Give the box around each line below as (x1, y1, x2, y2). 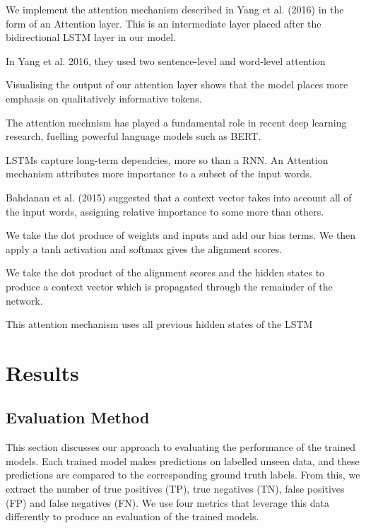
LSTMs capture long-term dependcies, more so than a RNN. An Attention (6, 152, 329, 167)
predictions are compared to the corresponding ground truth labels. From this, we (6, 467, 360, 482)
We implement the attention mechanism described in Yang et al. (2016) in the (6, 2, 344, 16)
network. (6, 293, 43, 307)
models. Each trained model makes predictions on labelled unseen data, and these (6, 453, 360, 468)
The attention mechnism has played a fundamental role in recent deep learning (6, 115, 347, 129)
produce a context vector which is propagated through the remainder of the (6, 278, 333, 293)
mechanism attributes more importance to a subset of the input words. (6, 166, 312, 181)
